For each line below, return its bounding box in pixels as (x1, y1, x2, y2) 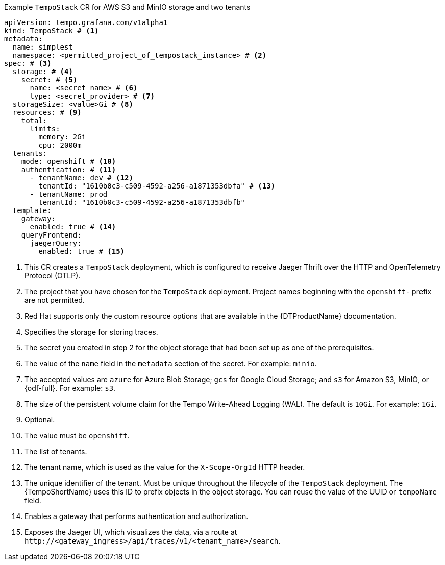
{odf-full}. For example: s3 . (24, 384, 116, 392)
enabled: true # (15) (38, 247, 125, 255)
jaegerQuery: (30, 239, 82, 247)
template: (12, 206, 52, 215)
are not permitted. (24, 296, 85, 304)
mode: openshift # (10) (21, 157, 116, 166)
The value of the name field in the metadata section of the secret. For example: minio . (24, 359, 317, 368)
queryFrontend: (21, 231, 82, 239)
